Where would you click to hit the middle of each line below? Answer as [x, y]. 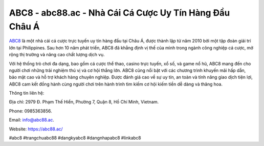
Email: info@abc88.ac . [32, 120]
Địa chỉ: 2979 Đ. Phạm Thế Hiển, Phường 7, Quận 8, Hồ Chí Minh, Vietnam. [84, 102]
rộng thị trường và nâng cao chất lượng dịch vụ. [57, 55]
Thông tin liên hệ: [27, 93]
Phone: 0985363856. [31, 111]
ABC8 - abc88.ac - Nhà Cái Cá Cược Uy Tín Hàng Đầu [119, 13]
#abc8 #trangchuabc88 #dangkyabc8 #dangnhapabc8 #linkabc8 [75, 138]
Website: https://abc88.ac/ [36, 129]
